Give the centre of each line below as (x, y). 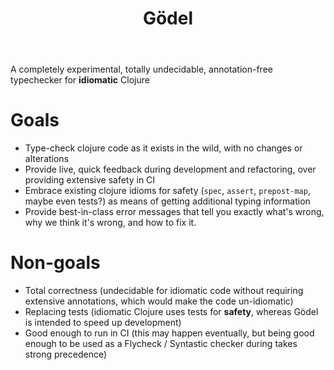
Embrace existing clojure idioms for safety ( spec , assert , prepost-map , (167, 191)
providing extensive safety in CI (90, 180)
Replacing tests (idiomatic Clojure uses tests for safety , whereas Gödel (171, 312)
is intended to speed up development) (103, 323)
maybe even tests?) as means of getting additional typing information (167, 201)
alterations (47, 159)
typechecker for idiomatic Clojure (80, 80)
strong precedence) (66, 354)
